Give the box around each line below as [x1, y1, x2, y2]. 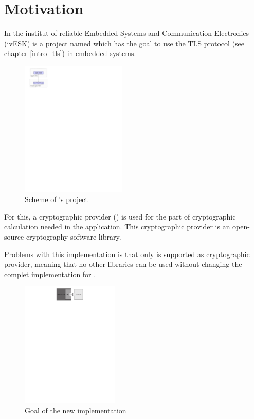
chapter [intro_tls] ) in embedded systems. [4, 48, 136, 59]
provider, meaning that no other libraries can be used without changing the [4, 259, 242, 269]
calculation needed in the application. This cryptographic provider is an [4, 221, 230, 232]
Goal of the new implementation [25, 405, 126, 415]
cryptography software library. [26, 231, 121, 242]
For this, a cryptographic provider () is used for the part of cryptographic [4, 211, 236, 222]
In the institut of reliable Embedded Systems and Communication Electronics [4, 28, 249, 39]
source [4, 231, 24, 242]
